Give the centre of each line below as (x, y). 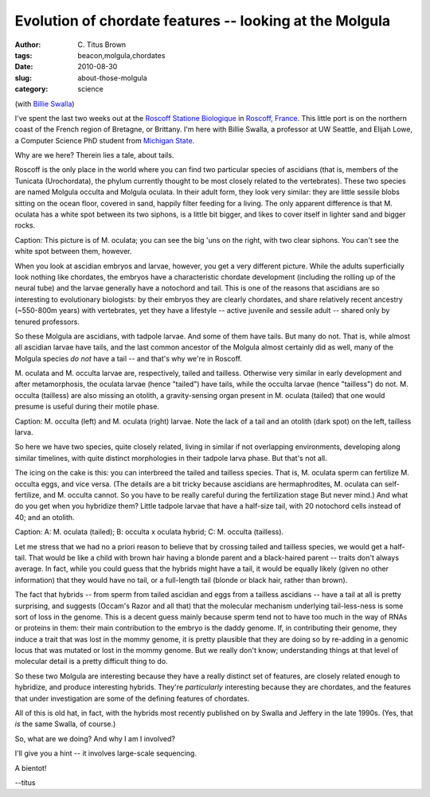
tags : (23, 55)
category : (31, 89)
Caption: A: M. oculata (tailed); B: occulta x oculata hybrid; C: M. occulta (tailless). (149, 532)
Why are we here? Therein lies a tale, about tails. (94, 155)
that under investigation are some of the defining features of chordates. (132, 698)
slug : (23, 78)
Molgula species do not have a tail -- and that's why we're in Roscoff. (129, 358)
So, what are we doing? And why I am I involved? (95, 738)
